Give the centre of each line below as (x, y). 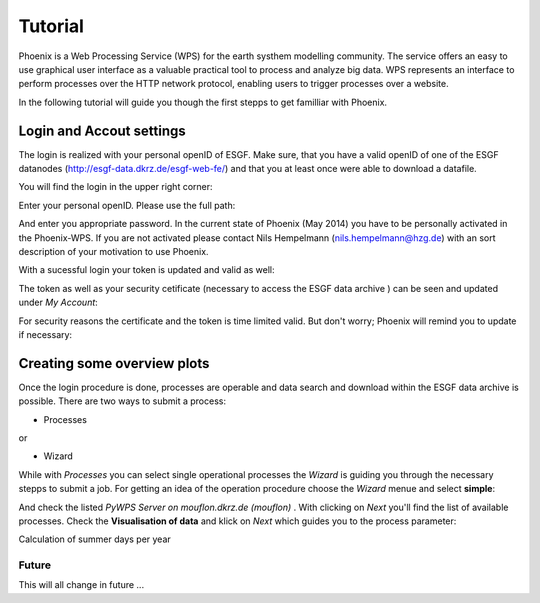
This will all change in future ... (81, 585)
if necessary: (45, 334)
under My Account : (58, 302)
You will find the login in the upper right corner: (116, 187)
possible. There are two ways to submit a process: (122, 401)
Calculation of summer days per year (95, 539)
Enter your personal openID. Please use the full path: (127, 205)
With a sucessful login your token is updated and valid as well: (146, 270)
